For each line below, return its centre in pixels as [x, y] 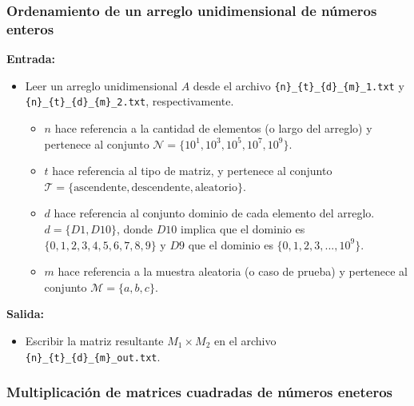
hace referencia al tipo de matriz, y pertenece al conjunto [192, 171]
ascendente [100, 187]
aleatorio [216, 187]
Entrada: [31, 59]
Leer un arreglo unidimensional [101, 85]
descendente [161, 187]
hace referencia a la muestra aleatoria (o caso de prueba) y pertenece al [233, 271]
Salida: [25, 314]
